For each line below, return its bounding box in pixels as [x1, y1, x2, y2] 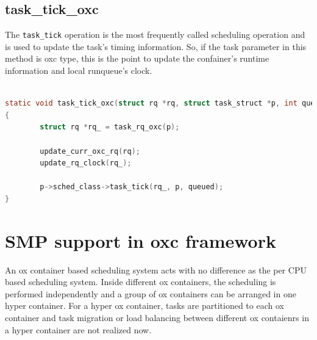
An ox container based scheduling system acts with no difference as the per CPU [5, 263, 307, 276]
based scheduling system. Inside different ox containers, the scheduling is [5, 275, 276, 288]
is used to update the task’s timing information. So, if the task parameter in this [5, 40, 307, 52]
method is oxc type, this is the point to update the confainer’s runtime [5, 52, 269, 65]
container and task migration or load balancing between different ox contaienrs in [5, 311, 309, 324]
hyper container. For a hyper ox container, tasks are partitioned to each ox [5, 299, 284, 312]
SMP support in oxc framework [5, 228, 276, 253]
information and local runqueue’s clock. [5, 64, 152, 77]
